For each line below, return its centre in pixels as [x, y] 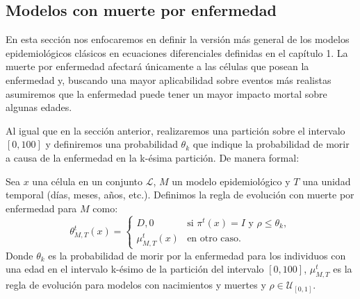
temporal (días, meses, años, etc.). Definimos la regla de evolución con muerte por [180, 195]
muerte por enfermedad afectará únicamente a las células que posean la [157, 66]
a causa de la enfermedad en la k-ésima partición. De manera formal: [153, 157]
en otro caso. [214, 238]
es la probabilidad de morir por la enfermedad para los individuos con [197, 255]
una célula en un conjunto [88, 181]
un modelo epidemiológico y [231, 181]
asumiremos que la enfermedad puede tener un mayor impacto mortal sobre [166, 93]
